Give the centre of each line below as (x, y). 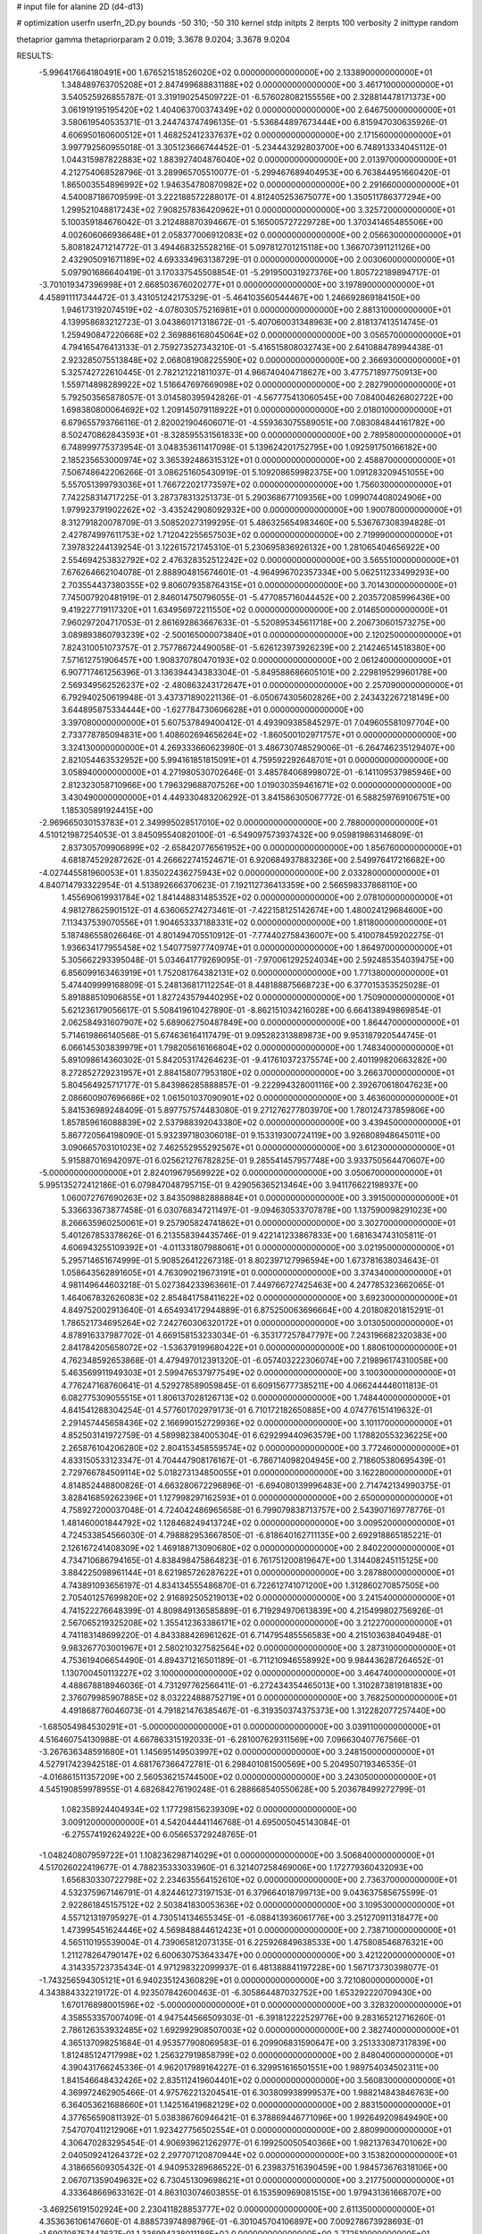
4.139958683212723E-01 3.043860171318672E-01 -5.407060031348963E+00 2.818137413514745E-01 (249, 323)
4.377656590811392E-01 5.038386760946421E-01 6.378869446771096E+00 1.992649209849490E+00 (254, 2117)
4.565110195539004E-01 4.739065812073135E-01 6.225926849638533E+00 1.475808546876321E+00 (252, 1943)
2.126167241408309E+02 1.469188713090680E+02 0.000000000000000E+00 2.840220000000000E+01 (258, 1548)
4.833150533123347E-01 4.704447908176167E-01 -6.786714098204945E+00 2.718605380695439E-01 (253, 1460)
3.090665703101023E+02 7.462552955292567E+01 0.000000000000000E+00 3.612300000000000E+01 (258, 1147)
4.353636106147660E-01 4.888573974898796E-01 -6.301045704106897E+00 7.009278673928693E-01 (231, 2221)
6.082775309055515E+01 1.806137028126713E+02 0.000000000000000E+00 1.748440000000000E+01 (256, 1398)
